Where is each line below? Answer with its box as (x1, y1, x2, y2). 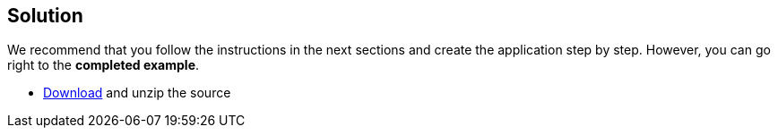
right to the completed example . (7, 57, 200, 73)
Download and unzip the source (43, 85, 231, 101)
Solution (7, 4, 83, 27)
